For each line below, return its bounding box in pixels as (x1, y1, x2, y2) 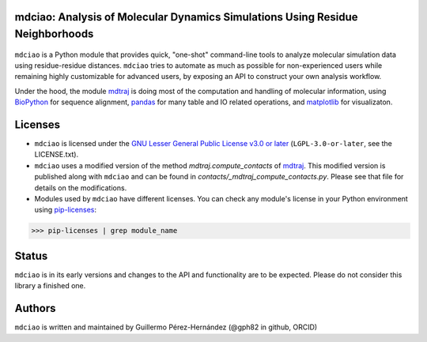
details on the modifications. (34, 182, 127, 193)
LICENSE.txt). (34, 150, 79, 160)
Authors (14, 302, 56, 315)
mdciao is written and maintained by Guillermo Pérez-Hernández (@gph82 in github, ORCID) (14, 322, 318, 332)
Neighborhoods (14, 28, 94, 41)
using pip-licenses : (34, 205, 97, 215)
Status (14, 249, 48, 262)
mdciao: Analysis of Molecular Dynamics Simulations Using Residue (14, 10, 358, 24)
